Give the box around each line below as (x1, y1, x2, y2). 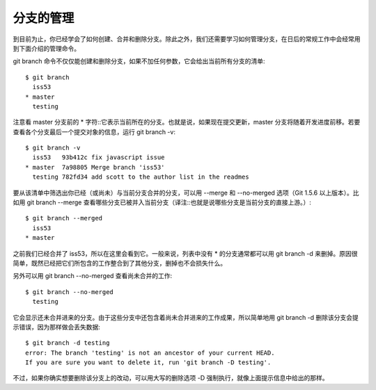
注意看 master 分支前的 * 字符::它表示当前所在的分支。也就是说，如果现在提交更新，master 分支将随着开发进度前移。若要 (13, 118, 361, 127)
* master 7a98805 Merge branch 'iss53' (25, 163, 165, 171)
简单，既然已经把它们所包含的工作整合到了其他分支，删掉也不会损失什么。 (13, 259, 226, 267)
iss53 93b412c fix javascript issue (32, 154, 165, 161)
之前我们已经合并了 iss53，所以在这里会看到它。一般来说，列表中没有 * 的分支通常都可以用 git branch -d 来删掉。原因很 (13, 249, 358, 257)
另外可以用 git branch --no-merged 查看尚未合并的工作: (13, 272, 173, 280)
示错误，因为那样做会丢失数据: (13, 323, 101, 331)
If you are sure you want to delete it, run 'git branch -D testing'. (25, 359, 272, 366)
